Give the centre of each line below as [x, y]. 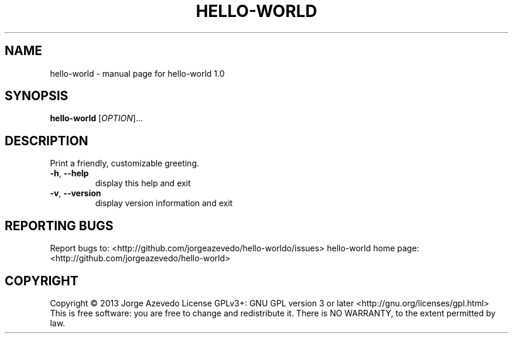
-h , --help [69, 173]
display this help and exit [143, 183]
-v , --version [76, 193]
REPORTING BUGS [59, 226]
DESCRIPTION [47, 141]
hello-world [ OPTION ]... [96, 118]
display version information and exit [164, 203]
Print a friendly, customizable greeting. [125, 163]
